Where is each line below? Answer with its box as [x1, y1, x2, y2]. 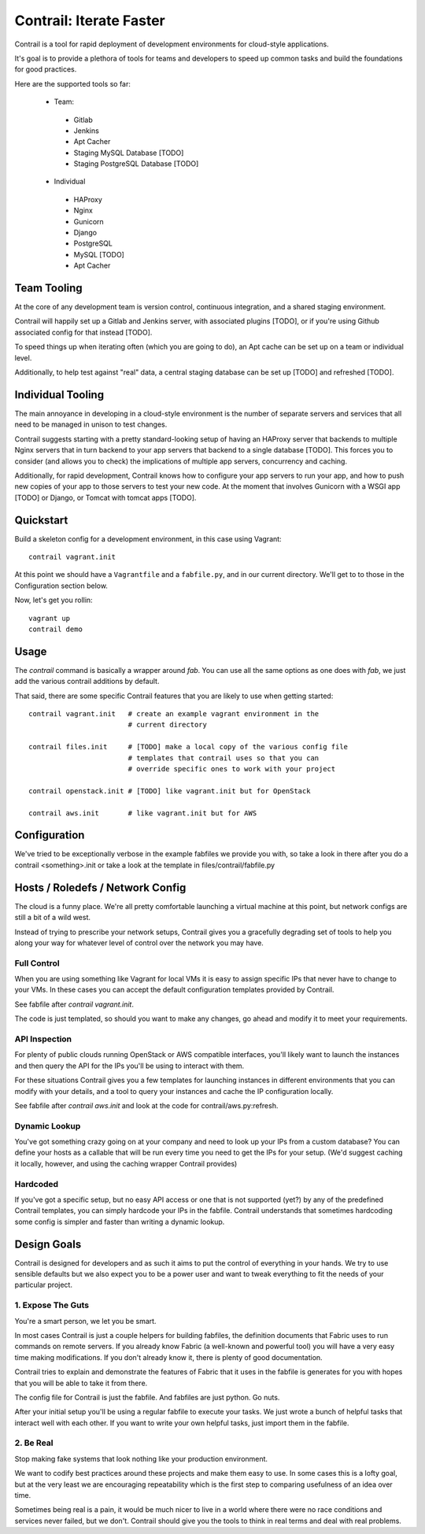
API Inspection [14, 1033, 72, 1044]
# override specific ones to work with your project [128, 764, 336, 773]
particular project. [14, 1280, 72, 1290]
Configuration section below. [14, 581, 108, 590]
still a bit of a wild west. [14, 913, 91, 922]
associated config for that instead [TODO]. [14, 327, 153, 337]
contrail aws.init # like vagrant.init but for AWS [28, 808, 257, 818]
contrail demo [28, 624, 83, 634]
